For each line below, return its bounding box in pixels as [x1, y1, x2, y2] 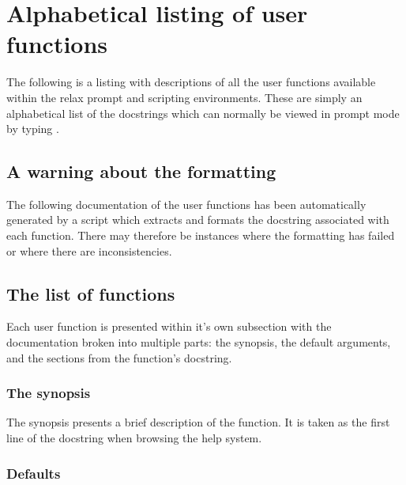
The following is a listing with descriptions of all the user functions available [6, 74, 376, 90]
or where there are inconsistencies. [6, 242, 172, 259]
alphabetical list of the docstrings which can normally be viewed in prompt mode [6, 104, 400, 121]
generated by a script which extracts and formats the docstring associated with [6, 211, 389, 228]
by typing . [6, 120, 59, 137]
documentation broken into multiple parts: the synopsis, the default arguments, [6, 334, 391, 350]
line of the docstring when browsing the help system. [6, 430, 262, 446]
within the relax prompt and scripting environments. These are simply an [6, 89, 363, 105]
